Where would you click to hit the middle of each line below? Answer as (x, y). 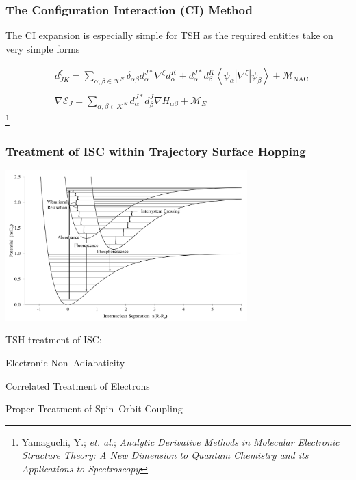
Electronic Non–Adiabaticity (65, 362)
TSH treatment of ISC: (54, 339)
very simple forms (43, 48)
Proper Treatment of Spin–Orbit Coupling (94, 409)
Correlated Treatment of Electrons (78, 385)
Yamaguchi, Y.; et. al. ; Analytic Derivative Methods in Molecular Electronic (180, 441)
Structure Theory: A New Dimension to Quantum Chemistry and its (165, 455)
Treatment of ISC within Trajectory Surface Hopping (156, 151)
